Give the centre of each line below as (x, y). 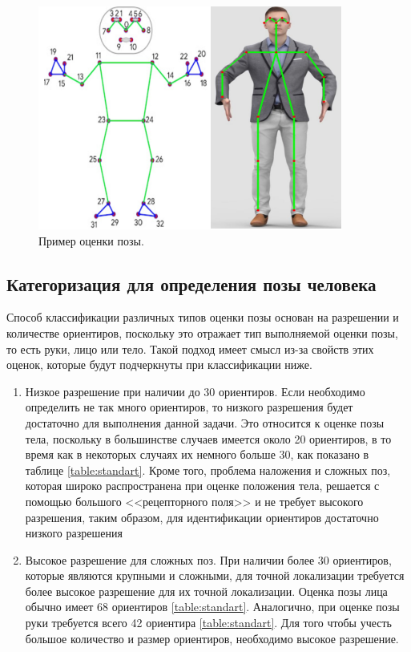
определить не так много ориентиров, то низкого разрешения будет (189, 407)
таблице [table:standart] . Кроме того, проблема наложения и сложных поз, (208, 470)
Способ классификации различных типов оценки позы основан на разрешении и (203, 317)
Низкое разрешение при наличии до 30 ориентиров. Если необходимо (195, 391)
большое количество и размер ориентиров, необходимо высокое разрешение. (212, 638)
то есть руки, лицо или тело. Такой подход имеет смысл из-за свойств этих (190, 348)
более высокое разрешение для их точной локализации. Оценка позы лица (206, 591)
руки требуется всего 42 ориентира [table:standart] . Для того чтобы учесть (208, 623)
